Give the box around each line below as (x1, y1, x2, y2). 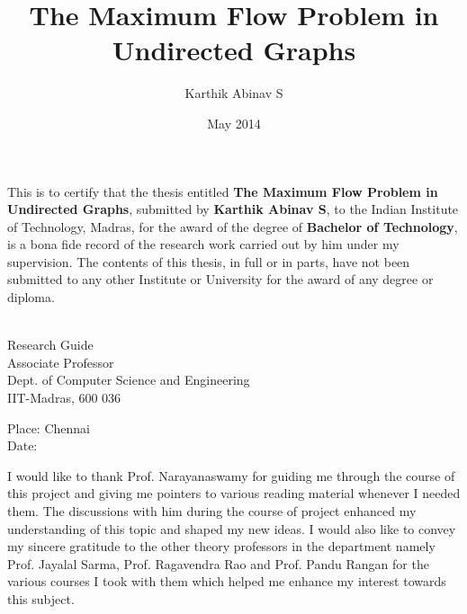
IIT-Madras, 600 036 (7, 388, 121, 407)
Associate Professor (7, 352, 114, 371)
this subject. (7, 589, 75, 608)
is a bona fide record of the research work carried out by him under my (7, 235, 400, 254)
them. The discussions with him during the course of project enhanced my (7, 502, 417, 520)
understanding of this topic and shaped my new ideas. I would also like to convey (7, 519, 456, 538)
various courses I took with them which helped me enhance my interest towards (7, 572, 446, 591)
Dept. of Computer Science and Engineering (7, 370, 250, 389)
